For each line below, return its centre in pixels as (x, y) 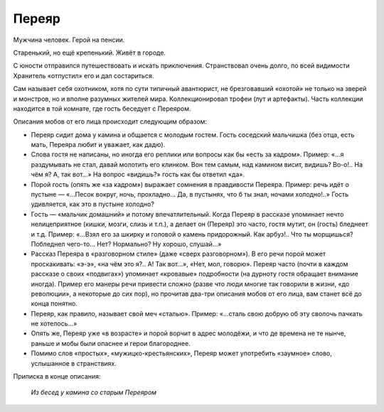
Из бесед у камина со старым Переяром (94, 392)
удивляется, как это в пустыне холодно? (92, 204)
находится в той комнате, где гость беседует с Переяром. (102, 108)
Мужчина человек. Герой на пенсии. (69, 40)
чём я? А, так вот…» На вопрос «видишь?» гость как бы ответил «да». (138, 175)
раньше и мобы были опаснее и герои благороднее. (111, 343)
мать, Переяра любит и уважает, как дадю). (98, 145)
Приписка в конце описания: (57, 376)
